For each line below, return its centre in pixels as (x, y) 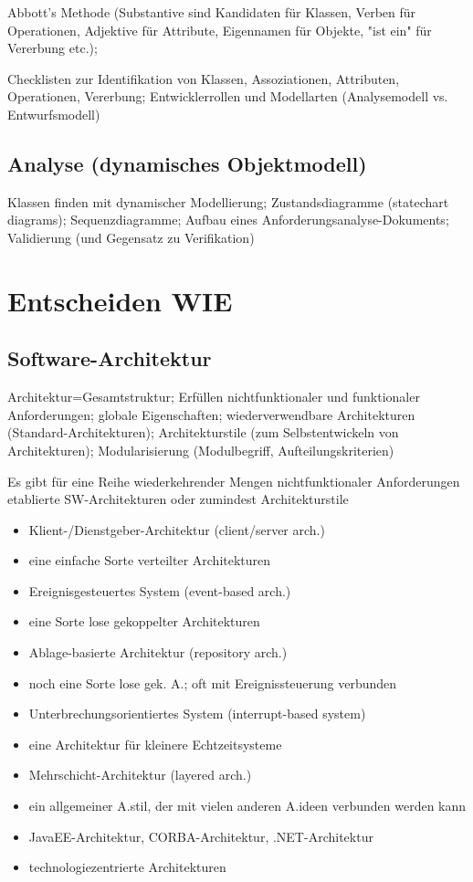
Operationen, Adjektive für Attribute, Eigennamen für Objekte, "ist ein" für (220, 30)
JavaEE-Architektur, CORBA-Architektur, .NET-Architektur (201, 836)
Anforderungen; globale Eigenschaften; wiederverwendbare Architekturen (211, 414)
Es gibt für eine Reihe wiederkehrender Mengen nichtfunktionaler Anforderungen (234, 481)
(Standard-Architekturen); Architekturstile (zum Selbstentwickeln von (203, 432)
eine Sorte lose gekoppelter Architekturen (144, 621)
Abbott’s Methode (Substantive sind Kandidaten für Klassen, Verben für (212, 12)
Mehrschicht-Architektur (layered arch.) (140, 775)
